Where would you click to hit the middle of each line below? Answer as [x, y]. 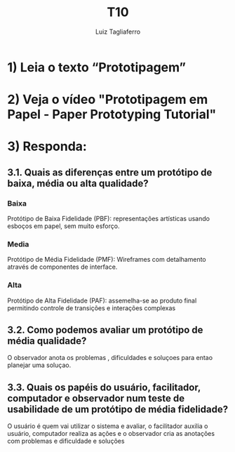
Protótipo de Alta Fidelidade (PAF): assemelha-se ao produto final [102, 300]
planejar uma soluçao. [39, 365]
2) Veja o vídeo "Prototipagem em [108, 100]
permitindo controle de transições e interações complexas [92, 308]
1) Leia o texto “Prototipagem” [97, 67]
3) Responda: [47, 146]
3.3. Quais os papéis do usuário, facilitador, [104, 387]
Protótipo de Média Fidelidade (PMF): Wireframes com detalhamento [107, 260]
